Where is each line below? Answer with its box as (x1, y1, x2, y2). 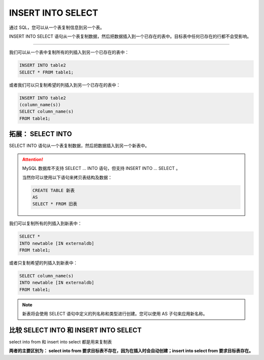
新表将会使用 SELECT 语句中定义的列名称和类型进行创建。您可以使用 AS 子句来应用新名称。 (22, 311, 208, 317)
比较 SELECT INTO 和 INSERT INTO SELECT (9, 326, 142, 334)
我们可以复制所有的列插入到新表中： (9, 220, 82, 226)
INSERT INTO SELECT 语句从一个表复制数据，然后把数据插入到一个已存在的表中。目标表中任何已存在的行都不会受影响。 (9, 33, 252, 39)
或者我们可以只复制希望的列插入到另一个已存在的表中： (9, 82, 121, 88)
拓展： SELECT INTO (9, 130, 72, 138)
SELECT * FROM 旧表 (32, 201, 78, 207)
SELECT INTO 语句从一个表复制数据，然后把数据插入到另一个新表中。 (9, 143, 150, 149)
